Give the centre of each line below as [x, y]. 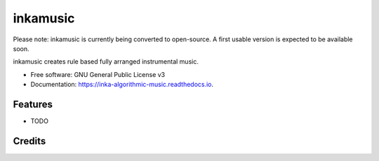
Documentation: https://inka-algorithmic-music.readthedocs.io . [122, 85]
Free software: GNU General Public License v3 [98, 74]
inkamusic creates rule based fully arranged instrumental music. [106, 62]
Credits [29, 141]
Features [33, 104]
